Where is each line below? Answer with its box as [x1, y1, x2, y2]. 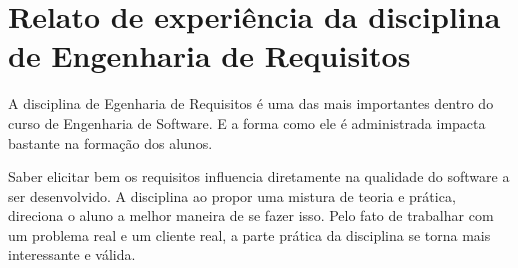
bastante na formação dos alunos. [8, 132, 213, 153]
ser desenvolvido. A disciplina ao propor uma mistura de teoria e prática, [8, 185, 456, 206]
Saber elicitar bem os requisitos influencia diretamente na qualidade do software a [8, 166, 510, 187]
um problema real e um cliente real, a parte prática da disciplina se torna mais [8, 224, 491, 245]
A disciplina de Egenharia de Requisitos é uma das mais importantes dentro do [8, 93, 494, 114]
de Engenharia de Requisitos [8, 35, 411, 76]
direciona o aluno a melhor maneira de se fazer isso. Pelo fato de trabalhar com [8, 205, 494, 226]
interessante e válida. [8, 244, 136, 265]
